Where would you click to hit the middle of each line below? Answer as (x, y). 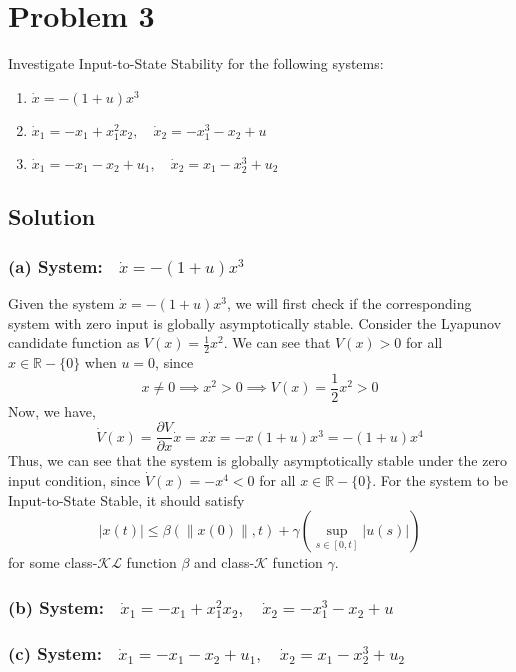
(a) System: (55, 265)
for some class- (53, 562)
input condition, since (74, 479)
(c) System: (55, 652)
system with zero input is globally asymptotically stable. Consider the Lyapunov (255, 322)
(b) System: (56, 606)
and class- (224, 562)
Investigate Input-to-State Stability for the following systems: (196, 63)
